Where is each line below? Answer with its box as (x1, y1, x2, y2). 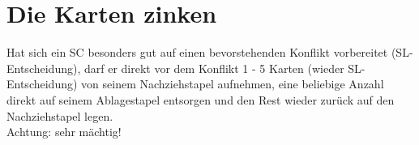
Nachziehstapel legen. (6, 107, 113, 124)
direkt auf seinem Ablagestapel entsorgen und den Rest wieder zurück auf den (6, 91, 395, 108)
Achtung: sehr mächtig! (6, 123, 122, 140)
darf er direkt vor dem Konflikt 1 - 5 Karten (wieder (83, 59, 344, 76)
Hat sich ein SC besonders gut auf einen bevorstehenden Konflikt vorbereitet (6, 44, 388, 61)
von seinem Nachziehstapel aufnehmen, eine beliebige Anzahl (81, 75, 384, 92)
